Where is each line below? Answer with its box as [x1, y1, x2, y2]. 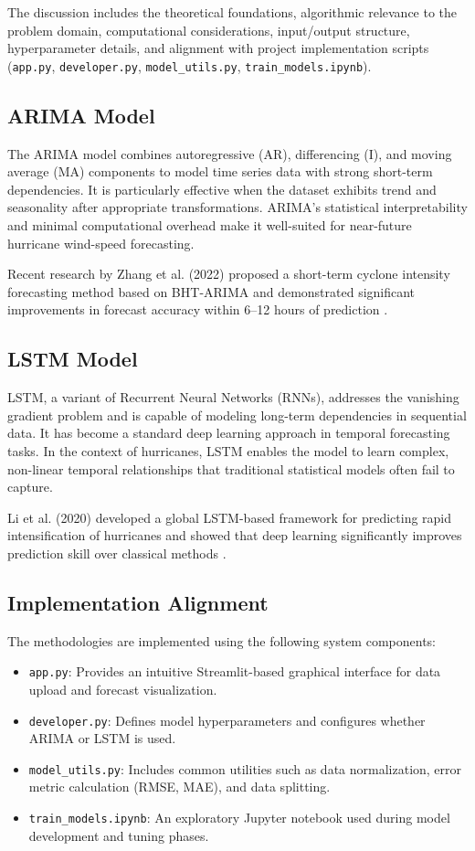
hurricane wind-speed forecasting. [7, 233, 195, 252]
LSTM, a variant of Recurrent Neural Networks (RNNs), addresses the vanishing [7, 388, 459, 407]
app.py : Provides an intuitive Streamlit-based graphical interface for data [28, 662, 441, 681]
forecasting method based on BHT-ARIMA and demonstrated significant [7, 282, 416, 301]
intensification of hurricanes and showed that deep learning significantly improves [7, 526, 462, 545]
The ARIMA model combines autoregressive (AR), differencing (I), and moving [7, 144, 452, 163]
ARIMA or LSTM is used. [28, 729, 176, 748]
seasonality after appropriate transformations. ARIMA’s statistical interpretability [7, 197, 468, 217]
